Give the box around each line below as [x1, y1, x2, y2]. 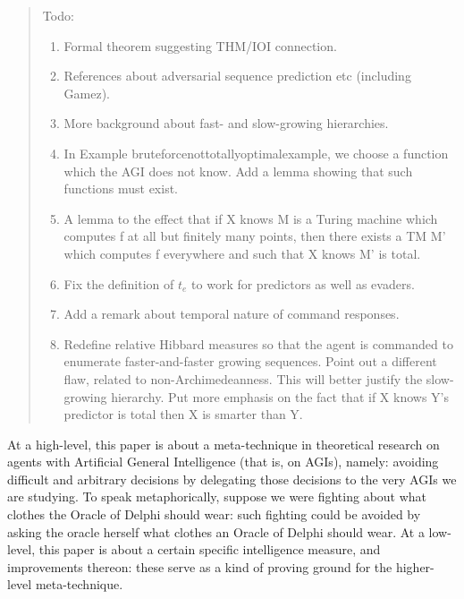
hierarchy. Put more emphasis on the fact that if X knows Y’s [111, 387, 449, 406]
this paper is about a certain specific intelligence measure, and [38, 540, 381, 559]
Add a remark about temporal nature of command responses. [63, 304, 400, 323]
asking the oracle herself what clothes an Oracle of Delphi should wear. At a [7, 522, 425, 541]
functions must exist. [63, 179, 178, 198]
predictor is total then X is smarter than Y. [63, 405, 303, 424]
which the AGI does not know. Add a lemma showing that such [63, 161, 413, 180]
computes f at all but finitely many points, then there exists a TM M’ [63, 227, 446, 245]
